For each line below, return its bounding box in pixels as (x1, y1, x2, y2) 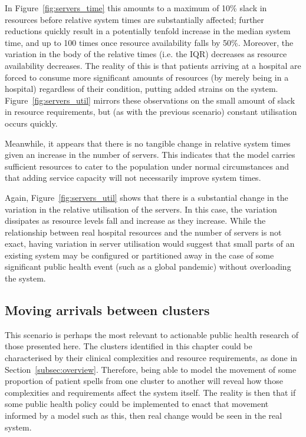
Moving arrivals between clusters (5, 301, 210, 319)
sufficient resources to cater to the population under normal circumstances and (5, 160, 289, 172)
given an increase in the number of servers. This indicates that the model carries (5, 148, 295, 161)
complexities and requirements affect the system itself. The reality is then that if (5, 386, 296, 398)
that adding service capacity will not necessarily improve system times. (5, 171, 261, 184)
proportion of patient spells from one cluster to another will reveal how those (5, 375, 283, 387)
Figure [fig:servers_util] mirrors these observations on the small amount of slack (5, 94, 295, 106)
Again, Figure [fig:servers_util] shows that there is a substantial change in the (5, 191, 288, 203)
